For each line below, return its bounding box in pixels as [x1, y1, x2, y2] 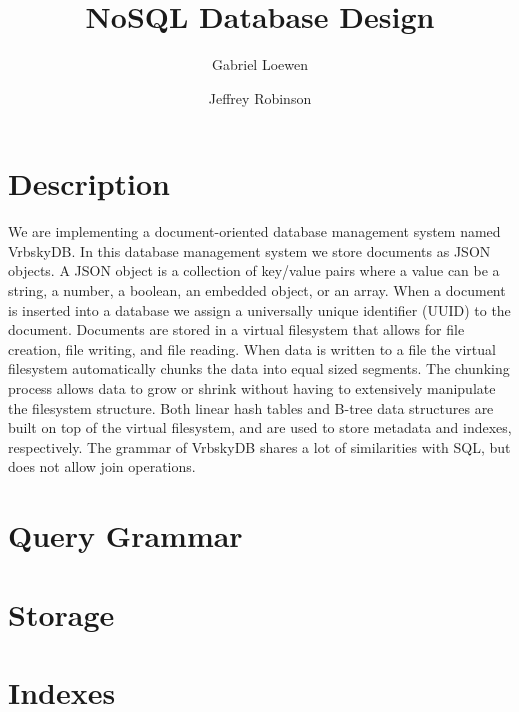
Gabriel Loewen [212, 54, 308, 75]
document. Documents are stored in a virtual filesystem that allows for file [8, 319, 465, 340]
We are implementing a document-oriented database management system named [8, 221, 501, 242]
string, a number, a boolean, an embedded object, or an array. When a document [8, 280, 506, 301]
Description [8, 163, 171, 204]
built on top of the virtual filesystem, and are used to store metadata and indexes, [8, 417, 512, 438]
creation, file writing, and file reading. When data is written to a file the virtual [8, 338, 496, 359]
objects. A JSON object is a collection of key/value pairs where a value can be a [8, 260, 500, 281]
